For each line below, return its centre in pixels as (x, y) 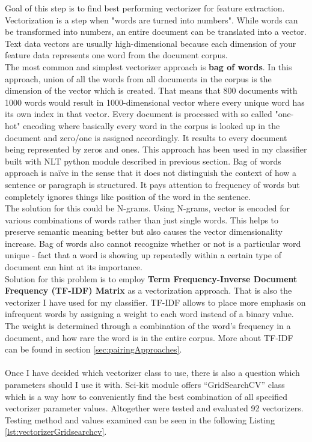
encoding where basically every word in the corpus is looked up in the (151, 125)
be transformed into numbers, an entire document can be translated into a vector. (156, 32)
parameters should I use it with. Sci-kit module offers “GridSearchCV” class (145, 384)
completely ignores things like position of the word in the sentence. (128, 196)
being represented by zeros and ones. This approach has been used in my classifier (156, 149)
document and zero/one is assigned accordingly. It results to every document (146, 137)
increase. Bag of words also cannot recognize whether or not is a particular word (153, 243)
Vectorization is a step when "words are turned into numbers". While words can (151, 20)
